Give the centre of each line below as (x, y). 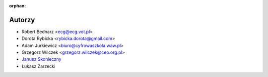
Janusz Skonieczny (41, 59)
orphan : (18, 6)
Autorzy (22, 20)
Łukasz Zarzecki (38, 66)
